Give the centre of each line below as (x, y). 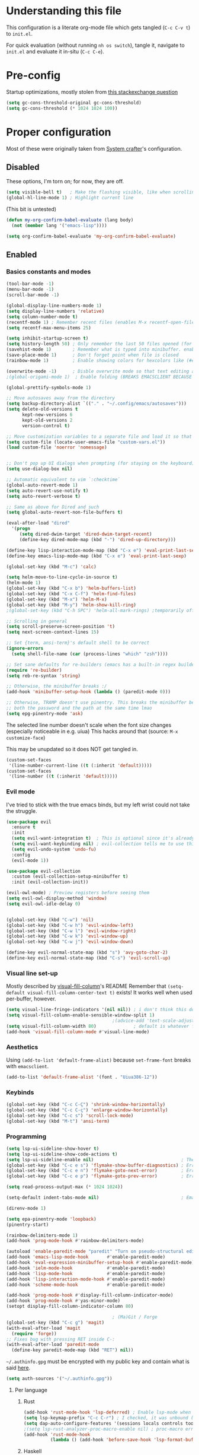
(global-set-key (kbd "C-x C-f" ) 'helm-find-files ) (71, 594)
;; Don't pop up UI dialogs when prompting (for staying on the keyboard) (100, 463)
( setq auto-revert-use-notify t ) (47, 491)
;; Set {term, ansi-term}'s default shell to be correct (78, 643)
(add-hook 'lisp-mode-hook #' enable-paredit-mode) (86, 1273)
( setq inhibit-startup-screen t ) (47, 339)
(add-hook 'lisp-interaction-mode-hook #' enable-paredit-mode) (86, 1279)
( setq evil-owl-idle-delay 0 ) (44, 904)
